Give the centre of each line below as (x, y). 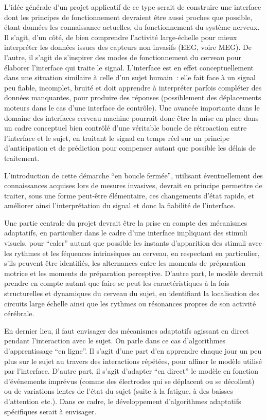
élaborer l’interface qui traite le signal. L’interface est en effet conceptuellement (129, 67)
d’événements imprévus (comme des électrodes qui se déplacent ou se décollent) (129, 381)
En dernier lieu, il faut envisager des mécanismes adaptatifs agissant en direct (127, 330)
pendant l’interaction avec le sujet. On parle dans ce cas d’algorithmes (115, 341)
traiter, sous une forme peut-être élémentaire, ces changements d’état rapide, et (129, 195)
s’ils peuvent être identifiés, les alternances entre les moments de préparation (125, 263)
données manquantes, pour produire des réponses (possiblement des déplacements (133, 97)
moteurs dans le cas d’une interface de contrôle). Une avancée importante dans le (132, 107)
